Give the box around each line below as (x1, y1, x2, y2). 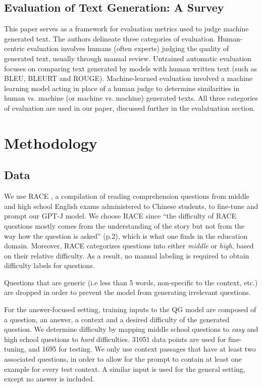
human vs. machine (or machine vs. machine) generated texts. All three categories (4, 93, 258, 103)
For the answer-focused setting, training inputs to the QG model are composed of (4, 304, 256, 315)
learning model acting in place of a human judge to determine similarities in (4, 82, 240, 93)
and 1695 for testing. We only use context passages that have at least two (28, 343, 256, 354)
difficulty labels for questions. (4, 260, 95, 271)
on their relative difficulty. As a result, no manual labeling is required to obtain (4, 250, 249, 261)
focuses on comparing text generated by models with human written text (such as (4, 63, 257, 73)
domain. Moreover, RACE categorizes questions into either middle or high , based (4, 240, 254, 251)
